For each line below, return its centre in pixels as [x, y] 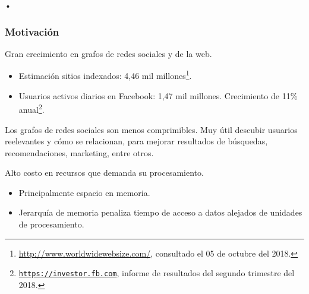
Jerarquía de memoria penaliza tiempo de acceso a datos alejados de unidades [160, 212]
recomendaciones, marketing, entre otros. [79, 152]
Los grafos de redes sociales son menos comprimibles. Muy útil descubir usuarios [151, 129]
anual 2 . [31, 108]
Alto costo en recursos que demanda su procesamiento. [104, 173]
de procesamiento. [51, 224]
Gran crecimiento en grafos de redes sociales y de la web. [108, 53]
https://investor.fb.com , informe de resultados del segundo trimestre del [157, 273]
